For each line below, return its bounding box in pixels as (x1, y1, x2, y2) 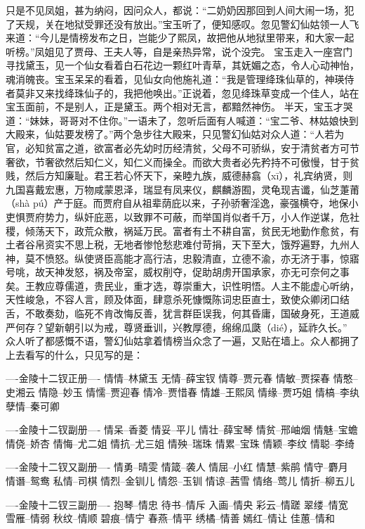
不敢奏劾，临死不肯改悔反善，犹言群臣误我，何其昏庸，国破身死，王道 (25, 306, 350, 321)
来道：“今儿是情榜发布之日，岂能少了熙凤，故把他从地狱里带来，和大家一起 (6, 30, 354, 45)
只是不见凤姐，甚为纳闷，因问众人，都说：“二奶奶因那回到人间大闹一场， (6, 3, 345, 17)
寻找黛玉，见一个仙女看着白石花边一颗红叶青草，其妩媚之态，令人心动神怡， (6, 58, 359, 72)
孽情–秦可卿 (6, 398, 60, 413)
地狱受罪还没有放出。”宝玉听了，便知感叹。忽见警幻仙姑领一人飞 (64, 16, 359, 31)
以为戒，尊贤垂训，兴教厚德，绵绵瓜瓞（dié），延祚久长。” (84, 319, 347, 334)
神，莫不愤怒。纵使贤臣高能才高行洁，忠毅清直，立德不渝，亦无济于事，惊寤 (6, 250, 359, 265)
